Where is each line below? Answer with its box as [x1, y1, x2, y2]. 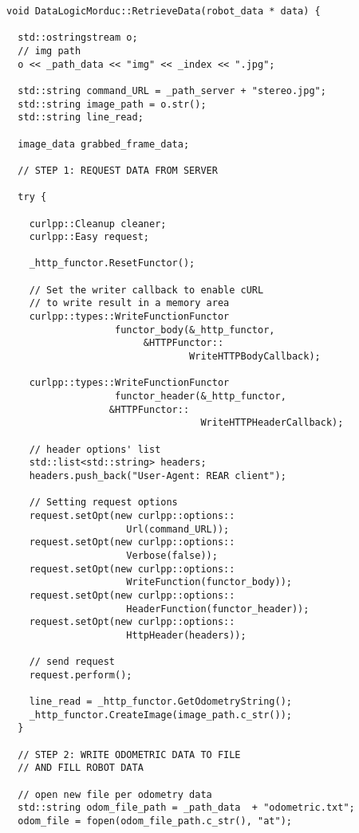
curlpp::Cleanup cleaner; [29, 218, 167, 230]
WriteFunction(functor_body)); [126, 576, 292, 588]
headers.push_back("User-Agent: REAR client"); [29, 470, 286, 481]
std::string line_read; [18, 112, 144, 124]
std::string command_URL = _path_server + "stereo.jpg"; [18, 84, 326, 96]
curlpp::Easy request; [29, 231, 149, 243]
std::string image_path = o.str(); [18, 98, 207, 110]
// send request [29, 656, 116, 668]
